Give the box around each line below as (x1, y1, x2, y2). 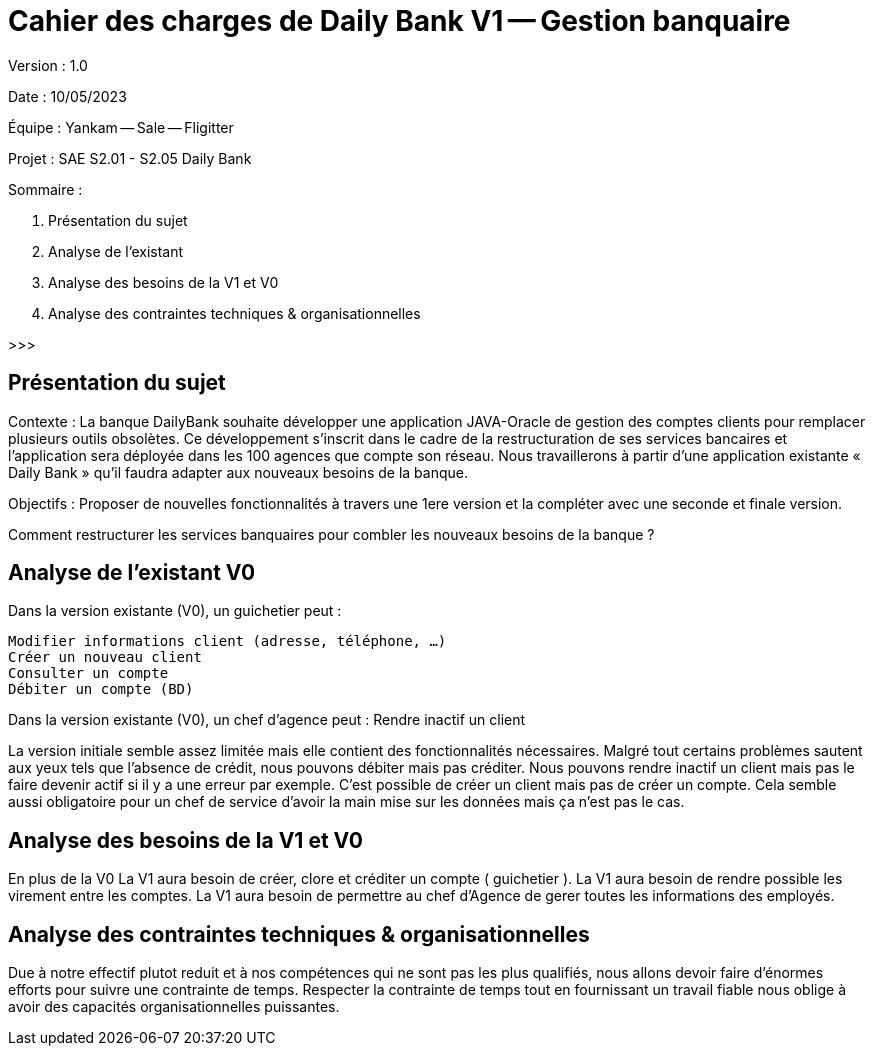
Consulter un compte (8, 665, 169, 682)
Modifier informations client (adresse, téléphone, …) (8, 633, 447, 650)
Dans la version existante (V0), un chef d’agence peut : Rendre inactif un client (8, 711, 526, 729)
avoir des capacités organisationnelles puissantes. (8, 998, 340, 1016)
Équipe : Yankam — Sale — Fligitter (8, 118, 234, 136)
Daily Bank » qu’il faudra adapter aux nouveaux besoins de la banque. (8, 463, 469, 481)
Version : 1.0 (8, 56, 88, 74)
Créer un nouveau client (8, 649, 202, 666)
